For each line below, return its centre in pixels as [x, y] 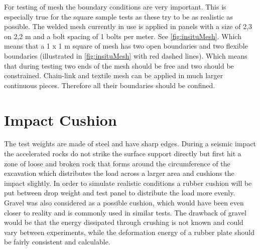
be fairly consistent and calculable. [57, 242]
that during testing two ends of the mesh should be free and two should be [119, 65]
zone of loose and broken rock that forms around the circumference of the [117, 163]
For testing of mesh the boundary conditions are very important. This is [115, 7]
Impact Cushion [60, 119]
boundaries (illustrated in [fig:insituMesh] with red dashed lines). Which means [126, 55]
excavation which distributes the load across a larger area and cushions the [119, 173]
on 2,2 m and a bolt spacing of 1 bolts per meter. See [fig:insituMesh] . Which [123, 36]
